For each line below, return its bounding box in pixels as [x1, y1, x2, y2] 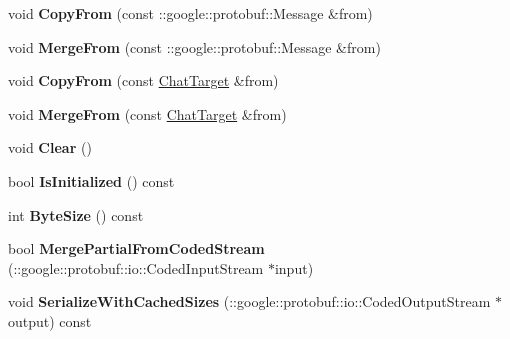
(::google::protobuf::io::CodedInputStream [8, 257, 264, 278]
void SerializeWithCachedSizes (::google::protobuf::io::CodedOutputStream [8, 291, 491, 312]
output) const [8, 310, 92, 331]
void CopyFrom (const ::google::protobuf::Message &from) [8, 3, 373, 23]
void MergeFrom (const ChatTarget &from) [8, 103, 287, 124]
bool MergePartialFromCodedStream [8, 238, 265, 259]
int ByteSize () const [8, 204, 144, 225]
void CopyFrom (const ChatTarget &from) [8, 70, 279, 91]
